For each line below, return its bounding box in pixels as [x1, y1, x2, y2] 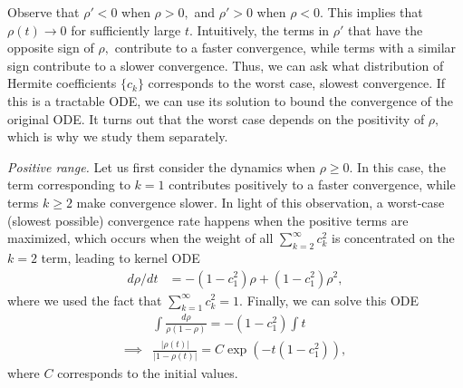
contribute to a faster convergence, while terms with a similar [114, 38, 457, 57]
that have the [348, 20, 423, 39]
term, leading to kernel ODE [41, 247, 200, 267]
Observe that [7, 3, 80, 21]
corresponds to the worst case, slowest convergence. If [148, 73, 446, 92]
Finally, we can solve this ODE [246, 290, 420, 309]
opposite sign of [7, 38, 94, 57]
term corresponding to [7, 175, 130, 194]
